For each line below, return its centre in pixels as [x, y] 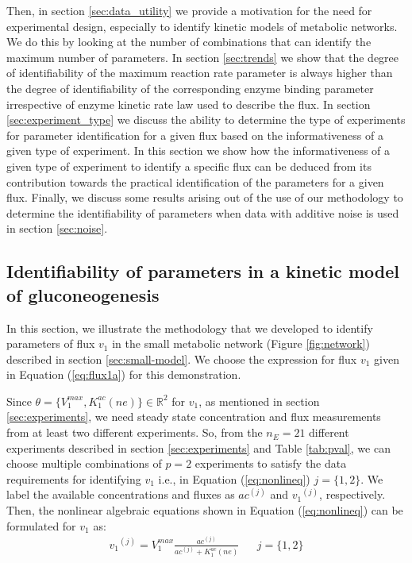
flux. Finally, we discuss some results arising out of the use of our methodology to [205, 197]
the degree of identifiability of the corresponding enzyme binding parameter [190, 88]
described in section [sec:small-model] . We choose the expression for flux [182, 359]
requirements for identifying [74, 478]
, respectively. [352, 494]
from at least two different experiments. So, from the [135, 432]
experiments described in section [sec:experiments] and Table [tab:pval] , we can [198, 447]
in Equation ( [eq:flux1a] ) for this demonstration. [124, 374]
